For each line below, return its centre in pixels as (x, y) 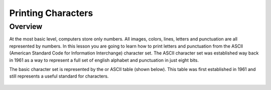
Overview (26, 26)
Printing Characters (51, 13)
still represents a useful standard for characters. (59, 76)
